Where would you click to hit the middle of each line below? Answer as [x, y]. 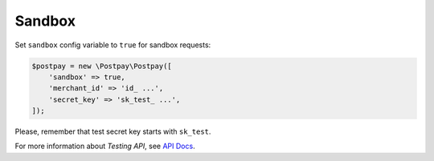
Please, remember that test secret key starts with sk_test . [113, 131]
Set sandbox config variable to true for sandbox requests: [113, 45]
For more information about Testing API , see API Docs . [105, 146]
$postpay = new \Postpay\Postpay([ [102, 66]
